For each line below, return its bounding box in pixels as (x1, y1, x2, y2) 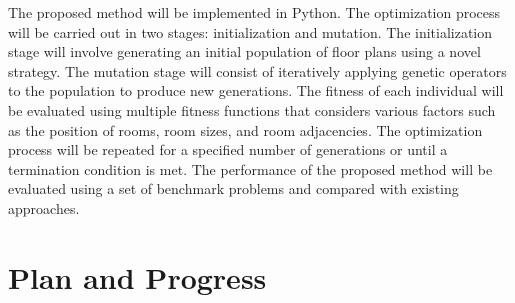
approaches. (8, 197, 80, 218)
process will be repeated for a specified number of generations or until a (8, 139, 448, 160)
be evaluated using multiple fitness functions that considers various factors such (8, 99, 496, 120)
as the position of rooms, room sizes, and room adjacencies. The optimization (8, 119, 483, 140)
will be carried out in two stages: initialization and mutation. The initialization (8, 21, 493, 42)
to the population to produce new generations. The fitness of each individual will (8, 80, 504, 101)
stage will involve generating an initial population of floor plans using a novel (8, 41, 481, 62)
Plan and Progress (8, 256, 267, 297)
